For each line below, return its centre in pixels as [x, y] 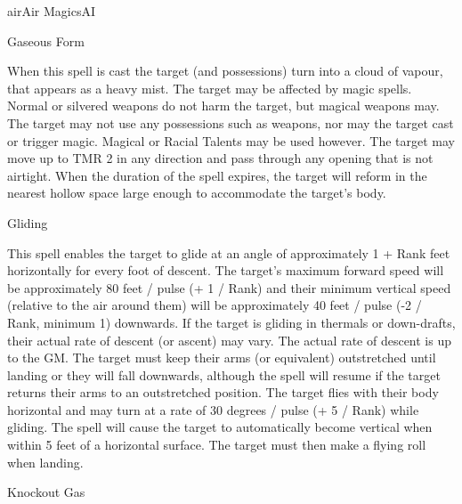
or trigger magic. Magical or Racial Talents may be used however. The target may [231, 140]
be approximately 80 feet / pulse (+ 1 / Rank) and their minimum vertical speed [229, 287]
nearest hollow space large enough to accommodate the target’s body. [197, 193]
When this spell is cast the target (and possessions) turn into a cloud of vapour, [225, 71]
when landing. [45, 462]
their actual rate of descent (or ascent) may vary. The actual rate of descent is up [229, 340]
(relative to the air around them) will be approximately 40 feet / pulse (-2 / [215, 305]
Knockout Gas [46, 492]
